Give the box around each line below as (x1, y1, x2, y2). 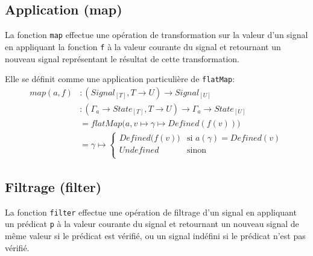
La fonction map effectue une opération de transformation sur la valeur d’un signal (5, 28, 308, 41)
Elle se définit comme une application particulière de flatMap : (5, 72, 235, 85)
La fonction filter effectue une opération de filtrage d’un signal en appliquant (5, 205, 297, 218)
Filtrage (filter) (5, 177, 102, 196)
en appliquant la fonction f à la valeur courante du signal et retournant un (5, 40, 281, 53)
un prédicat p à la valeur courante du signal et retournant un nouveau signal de (5, 217, 299, 230)
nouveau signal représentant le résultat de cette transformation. (5, 52, 240, 65)
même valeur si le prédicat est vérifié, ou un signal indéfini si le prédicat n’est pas (5, 229, 306, 242)
